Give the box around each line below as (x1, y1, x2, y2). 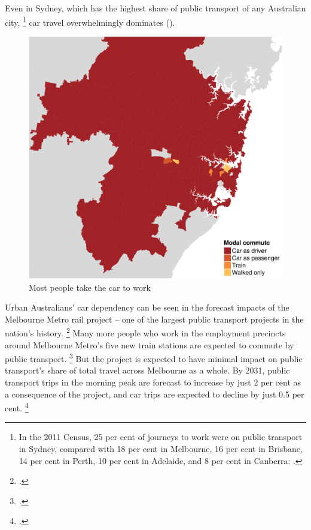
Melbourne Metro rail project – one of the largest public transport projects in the (5, 312, 304, 325)
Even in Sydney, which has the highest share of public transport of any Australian (5, 2, 306, 14)
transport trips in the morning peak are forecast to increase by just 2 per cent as (5, 376, 301, 389)
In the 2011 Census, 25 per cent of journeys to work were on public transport (19, 430, 303, 443)
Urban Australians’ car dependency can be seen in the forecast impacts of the (5, 301, 289, 314)
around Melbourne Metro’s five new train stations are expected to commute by (5, 338, 294, 351)
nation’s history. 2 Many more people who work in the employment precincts (5, 325, 286, 339)
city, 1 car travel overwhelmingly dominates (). (5, 14, 175, 28)
